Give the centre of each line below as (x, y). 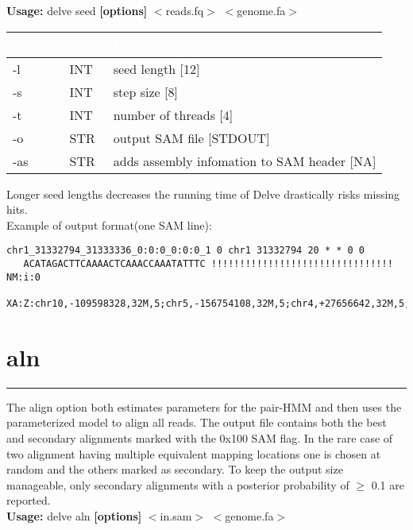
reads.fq (185, 10)
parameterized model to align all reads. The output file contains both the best (197, 422)
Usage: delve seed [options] (77, 10)
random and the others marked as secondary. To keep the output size (175, 469)
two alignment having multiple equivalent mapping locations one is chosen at (194, 453)
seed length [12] (156, 68)
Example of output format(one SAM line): (109, 224)
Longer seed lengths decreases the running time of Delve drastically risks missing (203, 193)
